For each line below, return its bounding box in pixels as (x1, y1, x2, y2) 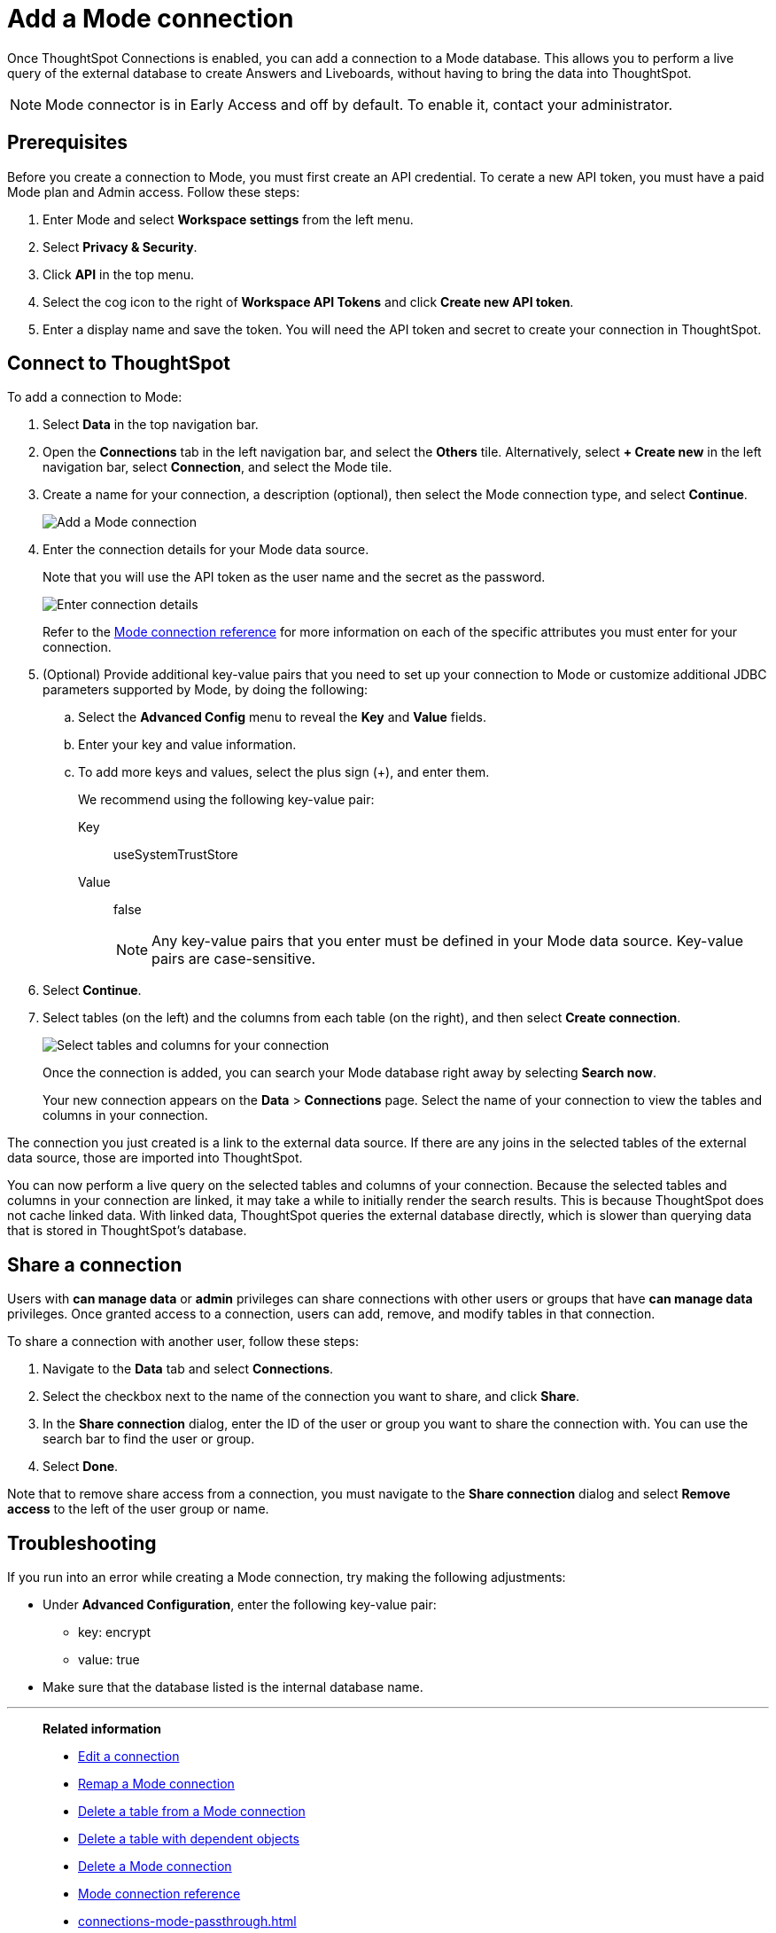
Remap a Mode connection (78, 1776, 235, 1792)
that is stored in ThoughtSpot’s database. (7, 1223, 247, 1239)
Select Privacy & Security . (43, 239, 198, 254)
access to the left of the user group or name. (7, 1501, 269, 1517)
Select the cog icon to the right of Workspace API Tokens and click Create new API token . (43, 293, 574, 309)
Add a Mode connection (7, 4, 294, 34)
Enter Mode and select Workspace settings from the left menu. (43, 211, 414, 227)
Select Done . (43, 1459, 119, 1475)
